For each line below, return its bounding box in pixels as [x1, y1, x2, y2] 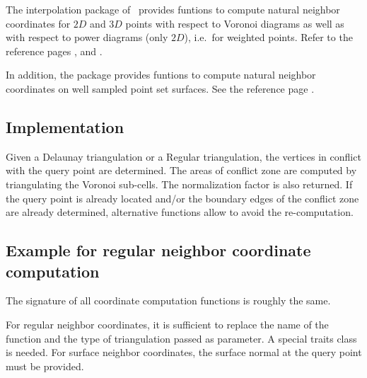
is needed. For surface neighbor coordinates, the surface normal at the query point [6, 345, 362, 360]
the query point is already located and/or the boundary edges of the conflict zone [6, 190, 359, 205]
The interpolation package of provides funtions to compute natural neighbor [6, 2, 340, 16]
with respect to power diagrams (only [6, 30, 168, 45]
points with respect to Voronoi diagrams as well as [125, 16, 344, 30]
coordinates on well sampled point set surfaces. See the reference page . [6, 81, 315, 96]
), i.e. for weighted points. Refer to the [184, 30, 353, 45]
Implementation [6, 115, 124, 137]
